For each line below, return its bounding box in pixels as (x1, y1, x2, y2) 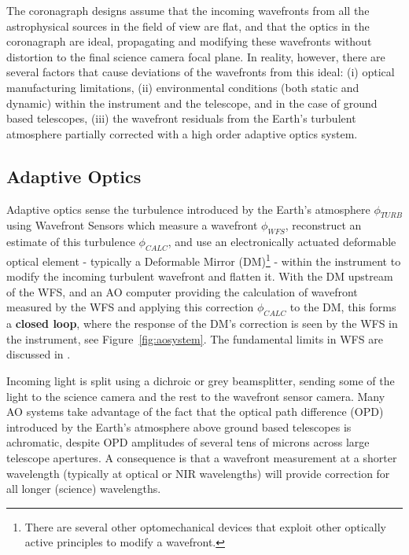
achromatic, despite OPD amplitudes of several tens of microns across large (6, 434, 370, 450)
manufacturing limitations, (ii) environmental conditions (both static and (6, 79, 359, 95)
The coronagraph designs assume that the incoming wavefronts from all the (6, 2, 370, 18)
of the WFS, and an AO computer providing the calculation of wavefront (6, 283, 358, 300)
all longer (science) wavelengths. (6, 480, 161, 497)
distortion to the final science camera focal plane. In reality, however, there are (6, 48, 385, 64)
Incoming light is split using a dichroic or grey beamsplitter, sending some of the (6, 372, 395, 388)
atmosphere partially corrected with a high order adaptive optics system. (6, 125, 358, 142)
